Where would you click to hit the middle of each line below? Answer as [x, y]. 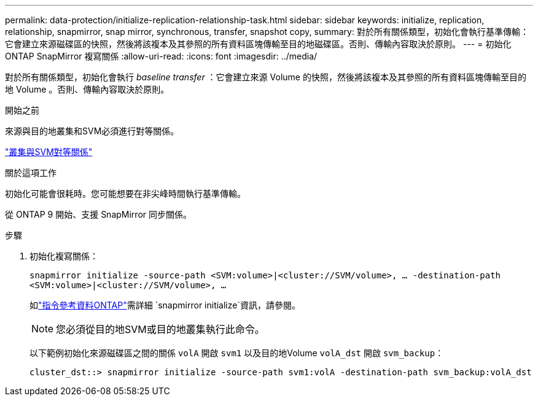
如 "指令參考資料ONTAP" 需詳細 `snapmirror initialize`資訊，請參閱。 [165, 305]
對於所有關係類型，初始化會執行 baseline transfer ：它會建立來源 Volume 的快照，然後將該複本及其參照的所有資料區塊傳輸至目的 [266, 77]
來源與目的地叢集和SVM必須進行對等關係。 [92, 131]
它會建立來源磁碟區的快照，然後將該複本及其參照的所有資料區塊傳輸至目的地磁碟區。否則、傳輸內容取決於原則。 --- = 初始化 [258, 44]
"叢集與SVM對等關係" [49, 152]
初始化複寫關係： [64, 256]
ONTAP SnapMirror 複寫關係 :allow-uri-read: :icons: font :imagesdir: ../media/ [161, 56]
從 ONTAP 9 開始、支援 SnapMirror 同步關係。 [98, 214]
